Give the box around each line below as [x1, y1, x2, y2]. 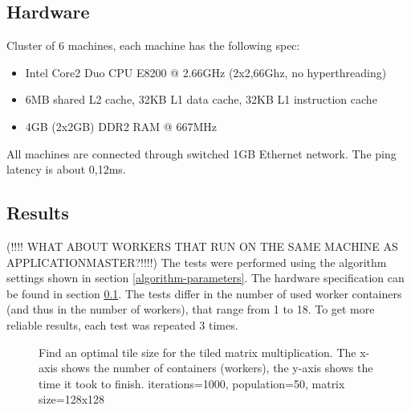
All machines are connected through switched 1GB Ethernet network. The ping [6, 145, 397, 162]
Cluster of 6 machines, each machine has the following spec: [6, 37, 300, 54]
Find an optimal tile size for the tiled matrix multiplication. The [39, 343, 356, 360]
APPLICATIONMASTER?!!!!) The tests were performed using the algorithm [6, 253, 387, 270]
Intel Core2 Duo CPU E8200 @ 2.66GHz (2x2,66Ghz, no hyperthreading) [25, 64, 387, 80]
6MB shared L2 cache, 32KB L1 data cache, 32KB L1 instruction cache [25, 91, 377, 108]
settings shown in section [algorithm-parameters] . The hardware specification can [6, 269, 405, 286]
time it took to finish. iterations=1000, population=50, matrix [39, 375, 345, 392]
